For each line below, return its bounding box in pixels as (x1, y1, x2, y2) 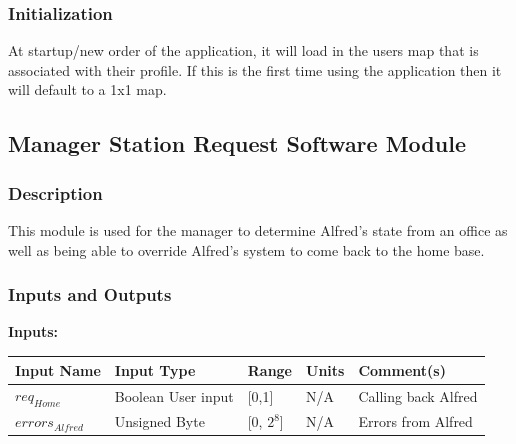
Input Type (114, 359, 196, 380)
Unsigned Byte (114, 411, 205, 432)
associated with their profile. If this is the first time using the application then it (8, 59, 502, 80)
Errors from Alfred (358, 411, 473, 432)
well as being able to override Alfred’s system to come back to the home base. (8, 239, 485, 260)
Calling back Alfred (358, 385, 478, 406)
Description (8, 180, 103, 205)
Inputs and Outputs (8, 282, 172, 307)
